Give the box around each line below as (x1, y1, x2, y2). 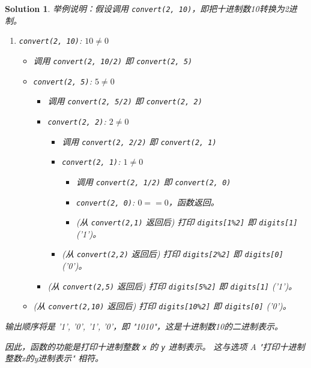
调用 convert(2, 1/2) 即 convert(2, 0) (76, 175, 231, 188)
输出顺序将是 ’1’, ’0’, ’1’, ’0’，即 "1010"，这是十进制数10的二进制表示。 (5, 319, 283, 332)
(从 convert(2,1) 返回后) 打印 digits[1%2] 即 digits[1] (76, 216, 298, 228)
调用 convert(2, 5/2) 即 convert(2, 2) (47, 95, 202, 107)
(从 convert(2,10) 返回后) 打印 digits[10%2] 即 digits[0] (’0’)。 (33, 300, 291, 312)
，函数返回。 (168, 195, 219, 208)
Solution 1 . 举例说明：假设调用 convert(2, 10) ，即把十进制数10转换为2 (5, 2, 289, 14)
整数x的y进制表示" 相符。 (5, 352, 103, 364)
